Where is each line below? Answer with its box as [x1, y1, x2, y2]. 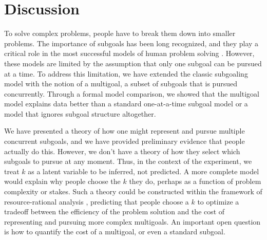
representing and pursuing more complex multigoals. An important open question [4, 216, 261, 227]
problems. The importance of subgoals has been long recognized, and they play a [4, 38, 259, 48]
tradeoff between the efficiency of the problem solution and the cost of [4, 206, 225, 217]
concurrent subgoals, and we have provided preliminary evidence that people [4, 136, 245, 146]
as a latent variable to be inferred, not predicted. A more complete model [28, 165, 259, 176]
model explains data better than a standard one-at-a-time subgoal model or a [4, 98, 248, 109]
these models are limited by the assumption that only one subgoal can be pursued [4, 58, 262, 68]
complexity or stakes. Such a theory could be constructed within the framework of [4, 186, 262, 197]
